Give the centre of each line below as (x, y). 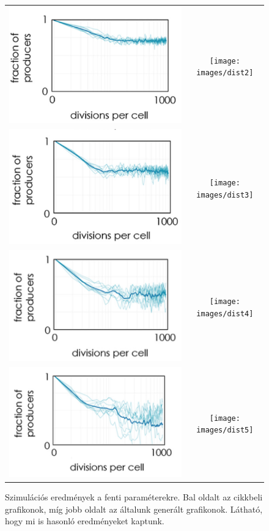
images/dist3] (225, 195)
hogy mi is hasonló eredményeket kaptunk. (85, 521)
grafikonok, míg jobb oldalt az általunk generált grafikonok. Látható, (134, 509)
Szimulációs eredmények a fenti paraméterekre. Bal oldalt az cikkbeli (134, 497)
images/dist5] (225, 430)
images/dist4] (225, 314)
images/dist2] (225, 73)
